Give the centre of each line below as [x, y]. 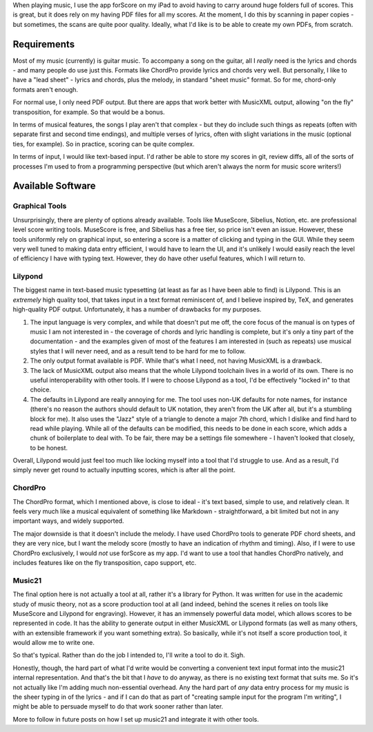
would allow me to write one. [54, 643]
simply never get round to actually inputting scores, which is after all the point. [124, 470]
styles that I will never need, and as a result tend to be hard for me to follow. [138, 351]
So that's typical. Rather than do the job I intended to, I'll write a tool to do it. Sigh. [129, 655]
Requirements [44, 44]
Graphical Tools [40, 206]
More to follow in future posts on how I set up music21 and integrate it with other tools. [136, 719]
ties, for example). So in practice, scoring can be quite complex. [104, 144]
